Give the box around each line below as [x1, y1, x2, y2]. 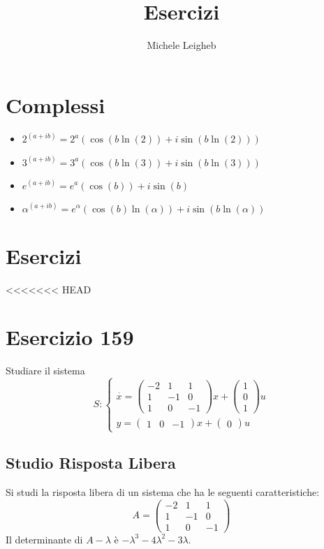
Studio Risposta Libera [6, 452, 176, 474]
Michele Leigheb [147, 38, 216, 52]
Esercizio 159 [6, 323, 134, 351]
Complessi [6, 90, 105, 119]
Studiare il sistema [6, 363, 85, 378]
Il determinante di [6, 532, 83, 546]
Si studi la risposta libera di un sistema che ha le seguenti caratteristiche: [6, 484, 320, 499]
